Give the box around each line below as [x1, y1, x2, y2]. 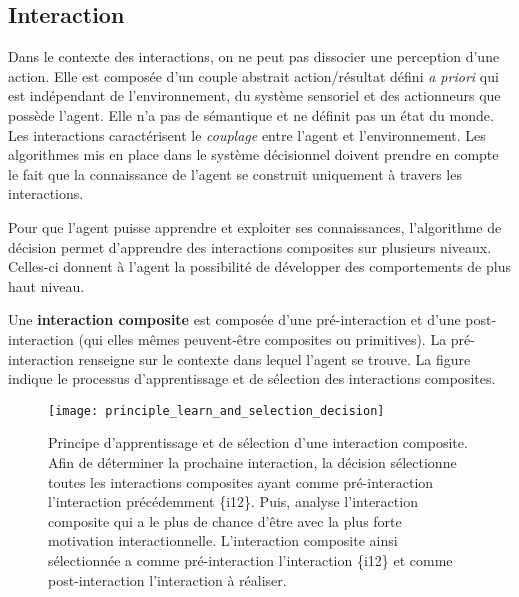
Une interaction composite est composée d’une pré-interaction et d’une [8, 309, 461, 330]
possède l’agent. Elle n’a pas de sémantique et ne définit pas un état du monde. [8, 104, 494, 125]
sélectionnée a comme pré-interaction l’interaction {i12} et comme [48, 549, 453, 570]
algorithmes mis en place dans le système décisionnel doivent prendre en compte [8, 144, 499, 165]
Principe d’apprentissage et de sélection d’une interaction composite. [48, 432, 468, 453]
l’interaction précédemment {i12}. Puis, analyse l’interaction [48, 491, 418, 512]
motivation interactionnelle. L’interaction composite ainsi [48, 530, 398, 551]
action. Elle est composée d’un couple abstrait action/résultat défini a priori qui [8, 65, 499, 86]
